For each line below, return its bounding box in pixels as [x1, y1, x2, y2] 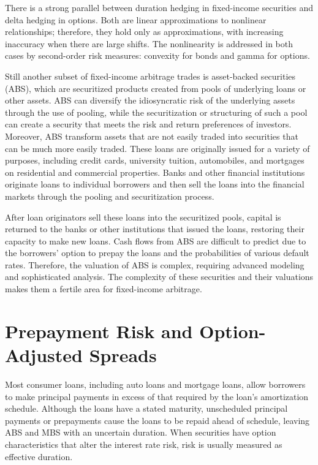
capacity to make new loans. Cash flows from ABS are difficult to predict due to [5, 234, 306, 247]
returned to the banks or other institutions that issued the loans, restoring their [5, 222, 305, 235]
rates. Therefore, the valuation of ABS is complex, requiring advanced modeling [5, 258, 305, 271]
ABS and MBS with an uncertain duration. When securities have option [5, 426, 276, 439]
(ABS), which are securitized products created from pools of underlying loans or [5, 81, 306, 94]
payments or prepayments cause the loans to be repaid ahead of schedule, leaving [5, 414, 310, 426]
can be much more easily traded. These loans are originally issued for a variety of [5, 142, 310, 154]
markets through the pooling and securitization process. [5, 189, 214, 202]
